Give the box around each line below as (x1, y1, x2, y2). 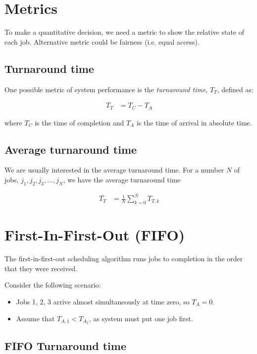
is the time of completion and (35, 117, 124, 127)
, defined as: (217, 84, 254, 94)
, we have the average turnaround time (63, 174, 181, 184)
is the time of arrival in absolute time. (136, 117, 252, 127)
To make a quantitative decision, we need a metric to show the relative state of (4, 27, 245, 37)
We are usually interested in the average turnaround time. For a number (4, 165, 224, 175)
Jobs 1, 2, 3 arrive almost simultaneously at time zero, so (16, 296, 190, 307)
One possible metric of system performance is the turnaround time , (4, 84, 208, 94)
